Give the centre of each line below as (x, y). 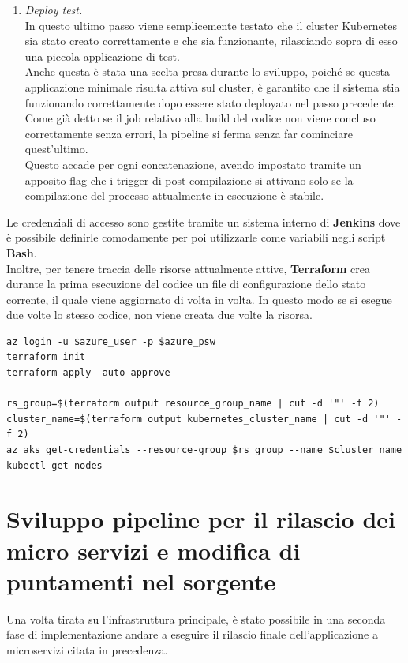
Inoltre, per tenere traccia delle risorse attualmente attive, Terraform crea (189, 268)
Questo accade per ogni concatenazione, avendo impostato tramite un (193, 164)
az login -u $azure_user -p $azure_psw (111, 341)
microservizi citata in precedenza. (87, 649)
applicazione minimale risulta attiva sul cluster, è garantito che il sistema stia (212, 86)
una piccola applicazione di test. (102, 56)
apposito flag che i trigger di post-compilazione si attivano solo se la (189, 180)
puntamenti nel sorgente (141, 581)
